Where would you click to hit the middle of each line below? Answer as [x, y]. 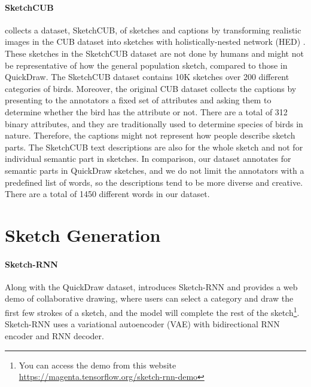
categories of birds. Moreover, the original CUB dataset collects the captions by [151, 88]
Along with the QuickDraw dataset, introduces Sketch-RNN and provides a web [151, 286]
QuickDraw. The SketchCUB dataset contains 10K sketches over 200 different [147, 77]
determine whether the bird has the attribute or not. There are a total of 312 [146, 111]
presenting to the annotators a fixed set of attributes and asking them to [138, 100]
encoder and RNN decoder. [54, 335]
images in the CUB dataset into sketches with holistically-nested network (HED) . [155, 42]
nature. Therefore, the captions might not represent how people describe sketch [150, 135]
